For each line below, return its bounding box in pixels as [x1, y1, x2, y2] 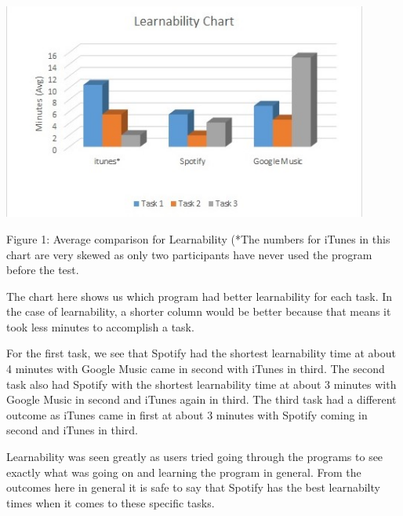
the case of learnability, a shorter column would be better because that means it [6, 303, 391, 320]
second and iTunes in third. [6, 422, 138, 438]
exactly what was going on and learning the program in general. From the [6, 463, 361, 480]
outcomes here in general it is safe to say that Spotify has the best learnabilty [6, 479, 380, 496]
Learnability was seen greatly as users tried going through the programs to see [6, 448, 383, 465]
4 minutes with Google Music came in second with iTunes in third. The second [6, 360, 385, 377]
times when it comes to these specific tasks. [6, 494, 215, 511]
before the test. [6, 262, 79, 278]
